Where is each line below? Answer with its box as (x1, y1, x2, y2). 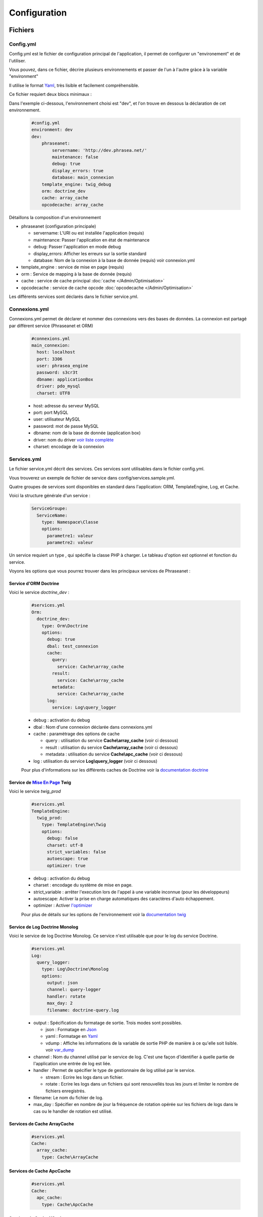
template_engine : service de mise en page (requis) (21, 264, 124, 270)
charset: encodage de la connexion (33, 443, 104, 449)
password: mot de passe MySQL (33, 423, 99, 429)
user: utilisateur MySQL (33, 416, 80, 422)
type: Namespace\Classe (41, 519, 98, 525)
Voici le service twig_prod (9, 789, 61, 794)
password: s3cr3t (37, 370, 78, 375)
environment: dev (31, 127, 73, 132)
